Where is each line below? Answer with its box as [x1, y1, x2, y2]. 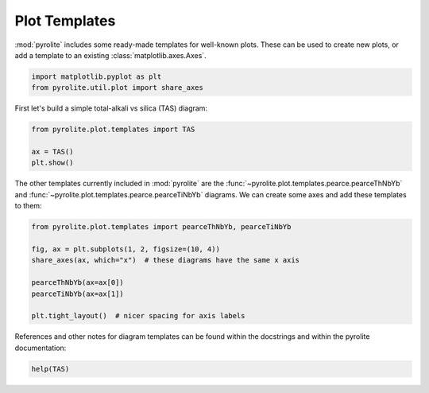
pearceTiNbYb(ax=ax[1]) [31, 289, 125, 298]
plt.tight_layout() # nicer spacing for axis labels [31, 311, 245, 321]
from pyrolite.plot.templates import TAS [31, 125, 195, 134]
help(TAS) [31, 364, 70, 373]
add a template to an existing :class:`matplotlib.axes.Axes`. [14, 50, 207, 60]
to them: [14, 201, 43, 211]
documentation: [14, 343, 67, 352]
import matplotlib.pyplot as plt [31, 72, 162, 81]
